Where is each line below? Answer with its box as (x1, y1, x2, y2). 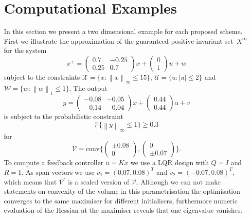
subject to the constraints (4, 71, 80, 82)
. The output (69, 83, 108, 93)
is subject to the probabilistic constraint (4, 111, 124, 121)
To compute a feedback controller (4, 157, 104, 168)
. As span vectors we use (21, 167, 94, 177)
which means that (4, 176, 57, 186)
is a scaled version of (68, 176, 129, 186)
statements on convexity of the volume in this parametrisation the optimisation (4, 186, 240, 196)
